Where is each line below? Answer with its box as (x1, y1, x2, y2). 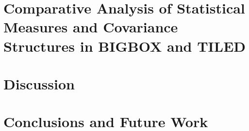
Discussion (3, 73, 75, 93)
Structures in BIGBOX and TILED (3, 36, 246, 56)
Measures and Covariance (3, 17, 178, 37)
